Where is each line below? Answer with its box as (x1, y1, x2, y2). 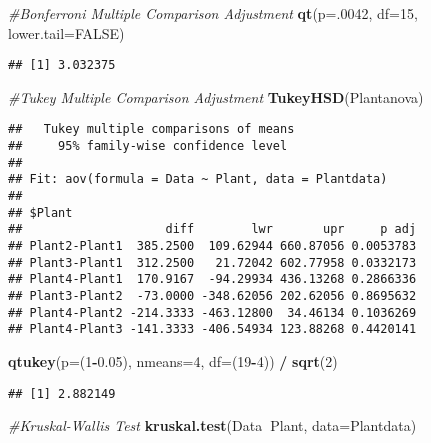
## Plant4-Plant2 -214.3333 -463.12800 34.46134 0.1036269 (8, 305, 417, 320)
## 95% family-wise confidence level (8, 139, 288, 154)
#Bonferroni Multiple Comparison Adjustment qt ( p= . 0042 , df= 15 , (8, 3, 418, 23)
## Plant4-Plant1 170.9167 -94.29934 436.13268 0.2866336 (8, 272, 417, 287)
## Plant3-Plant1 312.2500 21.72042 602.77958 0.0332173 (8, 255, 417, 270)
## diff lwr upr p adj (8, 222, 417, 237)
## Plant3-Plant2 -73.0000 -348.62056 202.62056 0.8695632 (8, 289, 417, 303)
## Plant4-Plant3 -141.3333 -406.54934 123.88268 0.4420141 (8, 322, 417, 337)
